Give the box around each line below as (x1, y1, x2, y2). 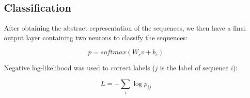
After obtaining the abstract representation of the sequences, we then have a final (4, 23, 246, 33)
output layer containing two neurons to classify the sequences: (4, 32, 187, 42)
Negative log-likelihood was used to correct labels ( (4, 63, 155, 73)
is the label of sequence (160, 63, 229, 73)
